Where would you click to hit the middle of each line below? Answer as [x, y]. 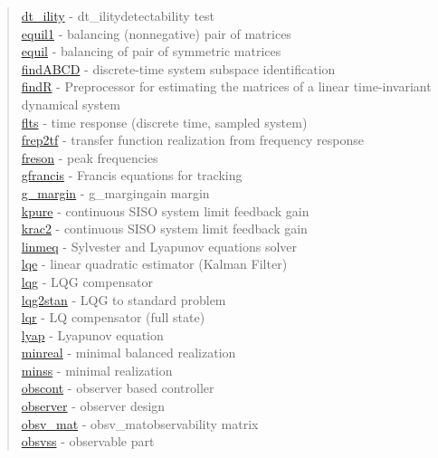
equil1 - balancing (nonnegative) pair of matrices [156, 33]
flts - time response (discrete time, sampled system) [164, 122]
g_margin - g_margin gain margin [115, 192]
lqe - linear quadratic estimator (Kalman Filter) [154, 264]
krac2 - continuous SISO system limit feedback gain [164, 229]
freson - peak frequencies [90, 157]
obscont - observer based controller [118, 388]
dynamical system [71, 104]
